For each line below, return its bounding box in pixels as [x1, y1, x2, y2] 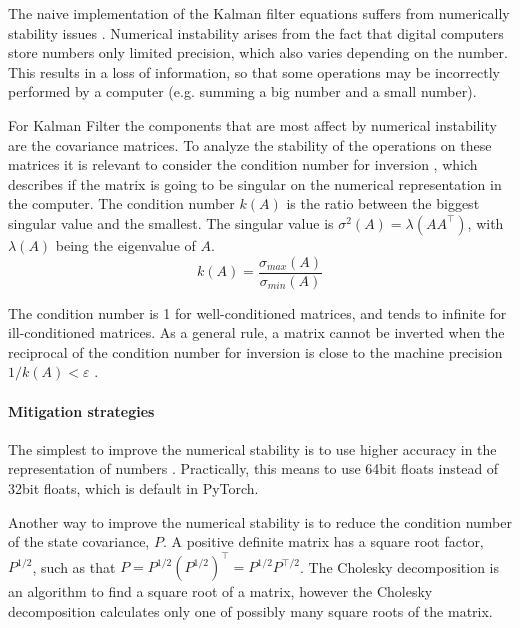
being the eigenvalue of [55, 234, 196, 255]
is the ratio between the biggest [286, 193, 480, 214]
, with [467, 212, 504, 233]
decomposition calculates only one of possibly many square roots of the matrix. [8, 600, 493, 621]
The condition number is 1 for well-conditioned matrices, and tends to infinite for [8, 302, 507, 323]
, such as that [32, 556, 116, 577]
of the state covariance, [8, 531, 150, 552]
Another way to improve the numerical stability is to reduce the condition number [8, 511, 512, 532]
